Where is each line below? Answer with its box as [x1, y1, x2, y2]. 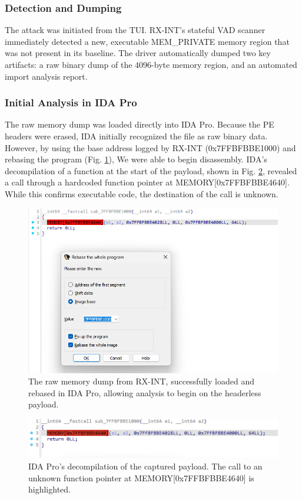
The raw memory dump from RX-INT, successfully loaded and [28, 375, 254, 387]
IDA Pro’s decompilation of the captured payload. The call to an [28, 459, 263, 472]
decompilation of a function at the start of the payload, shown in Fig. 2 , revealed [5, 164, 297, 177]
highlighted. [28, 483, 71, 495]
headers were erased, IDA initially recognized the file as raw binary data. [5, 130, 268, 142]
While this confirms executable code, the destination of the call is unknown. [5, 187, 278, 200]
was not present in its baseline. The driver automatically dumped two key [5, 47, 271, 59]
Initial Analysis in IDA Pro [5, 95, 137, 110]
